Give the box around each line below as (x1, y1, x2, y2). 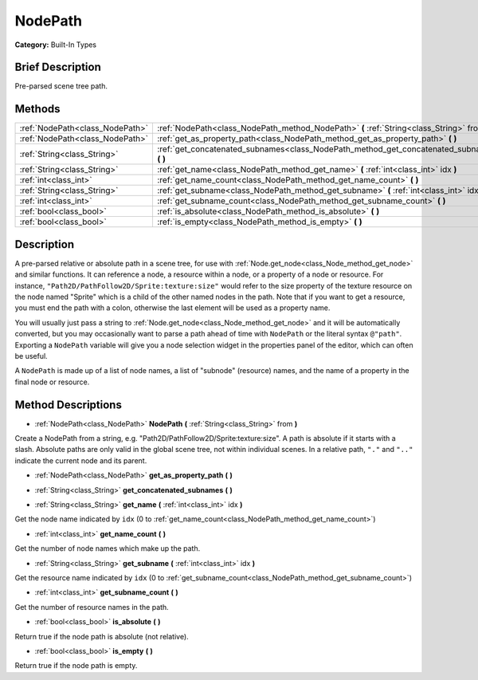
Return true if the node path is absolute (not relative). (14, 631, 189, 641)
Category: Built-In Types (14, 40, 97, 49)
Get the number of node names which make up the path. (14, 544, 201, 553)
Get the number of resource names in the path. (14, 602, 169, 611)
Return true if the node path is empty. (14, 661, 138, 670)
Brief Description (14, 61, 101, 74)
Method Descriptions (14, 398, 123, 411)
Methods (14, 102, 61, 116)
